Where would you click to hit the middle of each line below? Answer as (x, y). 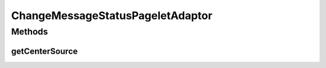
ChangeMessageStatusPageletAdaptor (112, 16)
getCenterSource (44, 51)
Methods (30, 32)
